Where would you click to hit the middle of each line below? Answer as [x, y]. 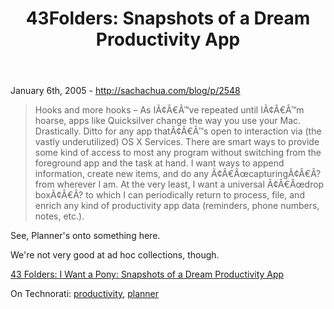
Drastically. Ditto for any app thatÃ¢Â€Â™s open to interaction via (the [178, 131]
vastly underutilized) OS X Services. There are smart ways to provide [177, 142]
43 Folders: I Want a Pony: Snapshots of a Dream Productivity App [147, 274]
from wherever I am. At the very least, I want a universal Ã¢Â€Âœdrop [179, 184]
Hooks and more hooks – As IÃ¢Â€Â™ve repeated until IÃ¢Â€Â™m [169, 110]
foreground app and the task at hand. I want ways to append [159, 163]
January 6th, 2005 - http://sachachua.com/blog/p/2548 [125, 91]
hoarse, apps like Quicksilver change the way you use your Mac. [168, 121]
